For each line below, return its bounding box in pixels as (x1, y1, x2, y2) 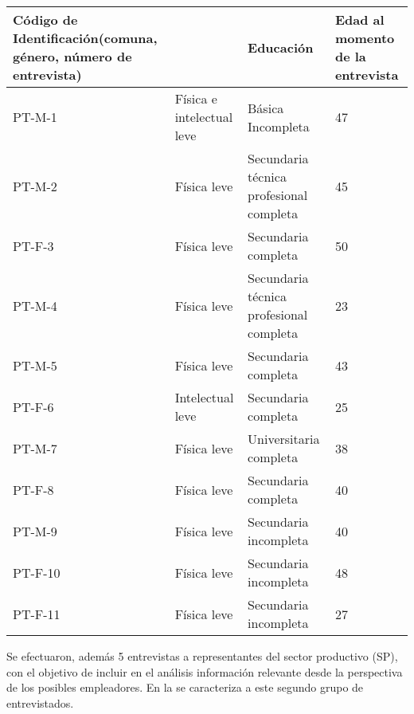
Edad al (334, 10, 385, 29)
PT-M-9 (13, 521, 57, 540)
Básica (248, 98, 284, 117)
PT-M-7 (13, 438, 57, 457)
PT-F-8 (13, 480, 54, 499)
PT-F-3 (13, 236, 54, 255)
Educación (248, 37, 314, 57)
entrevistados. (6, 694, 74, 711)
